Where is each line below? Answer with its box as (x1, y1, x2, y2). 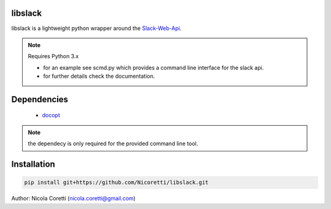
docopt (42, 112, 61, 119)
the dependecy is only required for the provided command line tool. (28, 140, 199, 147)
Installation (11, 159, 55, 170)
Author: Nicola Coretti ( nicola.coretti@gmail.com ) (11, 195, 136, 202)
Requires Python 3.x (28, 53, 79, 60)
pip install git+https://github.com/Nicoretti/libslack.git (24, 179, 209, 186)
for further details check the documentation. (43, 72, 156, 80)
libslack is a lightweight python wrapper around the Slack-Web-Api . (11, 25, 182, 32)
